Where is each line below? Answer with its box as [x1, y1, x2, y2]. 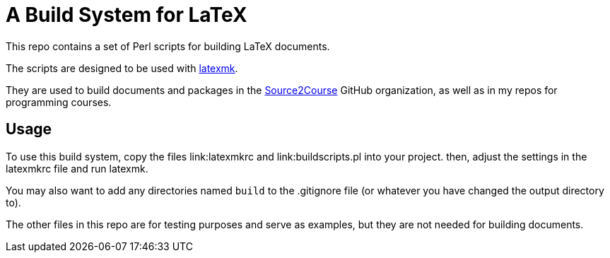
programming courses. [6, 95, 112, 108]
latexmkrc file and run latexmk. [6, 162, 148, 175]
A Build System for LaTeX [6, 3, 247, 27]
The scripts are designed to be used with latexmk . [6, 61, 238, 74]
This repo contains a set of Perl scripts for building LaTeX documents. [6, 40, 330, 52]
